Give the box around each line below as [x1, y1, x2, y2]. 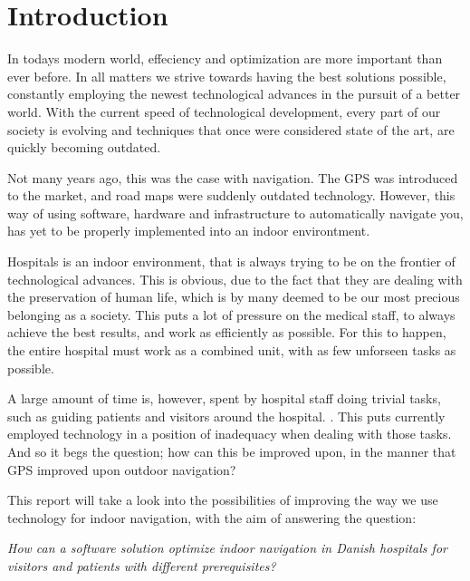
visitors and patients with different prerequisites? [7, 556, 276, 575]
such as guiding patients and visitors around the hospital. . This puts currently [7, 406, 446, 425]
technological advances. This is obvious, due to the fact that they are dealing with [7, 269, 463, 288]
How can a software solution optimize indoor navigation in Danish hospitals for [7, 538, 447, 557]
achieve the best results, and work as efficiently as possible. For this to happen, [7, 323, 446, 342]
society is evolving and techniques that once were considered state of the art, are [7, 120, 455, 139]
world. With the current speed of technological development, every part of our [7, 102, 441, 121]
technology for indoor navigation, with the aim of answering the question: [7, 508, 417, 527]
